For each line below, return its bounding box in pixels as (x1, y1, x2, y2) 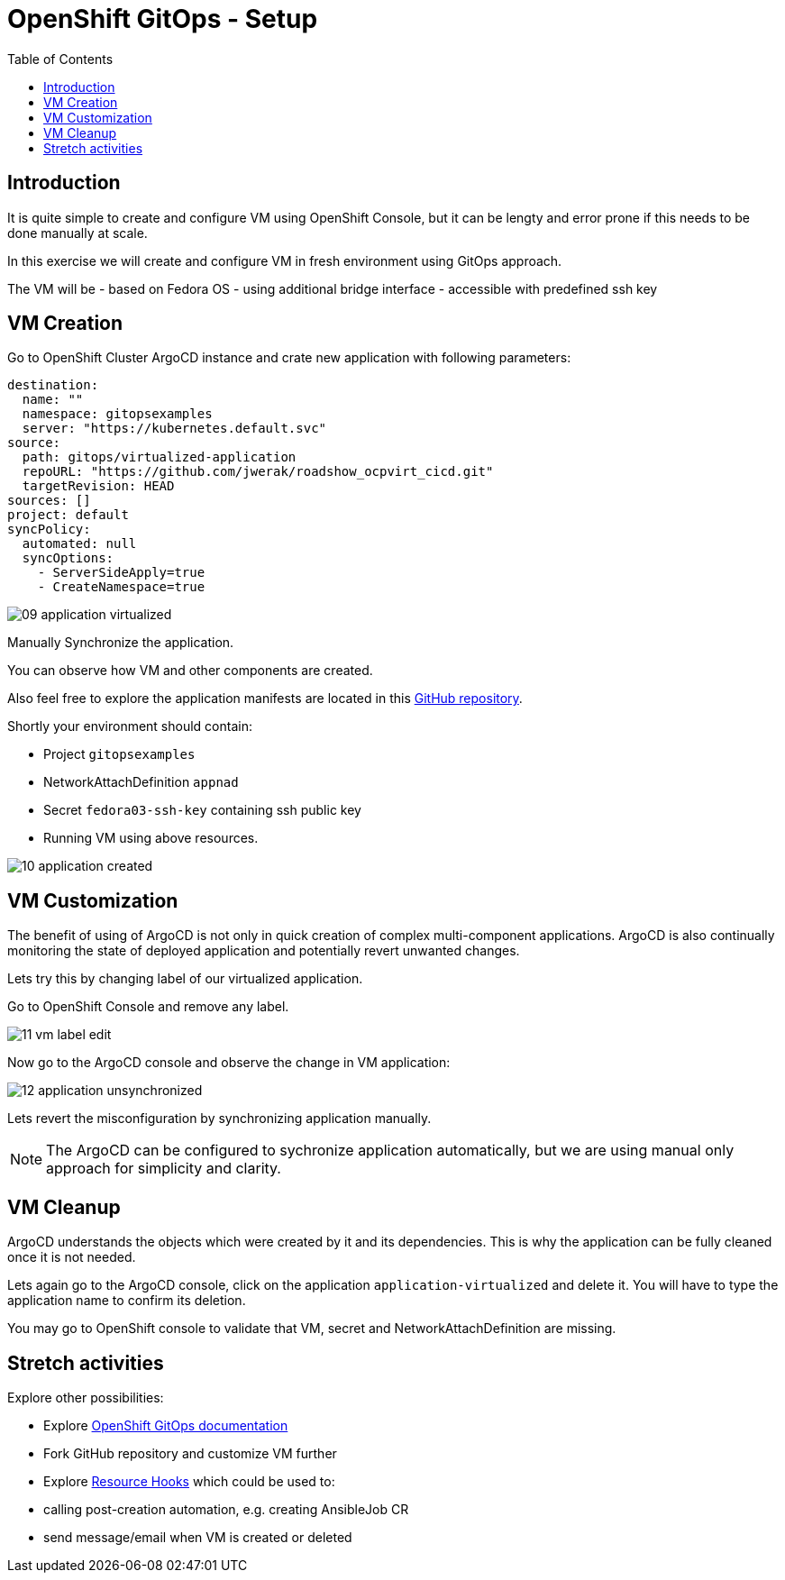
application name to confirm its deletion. (7, 1292, 246, 1309)
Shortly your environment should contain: (7, 718, 252, 735)
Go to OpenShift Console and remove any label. (7, 999, 289, 1015)
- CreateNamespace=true (37, 580, 205, 595)
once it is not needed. (7, 1249, 136, 1265)
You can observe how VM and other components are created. (7, 662, 373, 679)
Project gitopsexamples (43, 746, 196, 763)
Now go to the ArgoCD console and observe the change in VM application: (7, 1055, 451, 1071)
